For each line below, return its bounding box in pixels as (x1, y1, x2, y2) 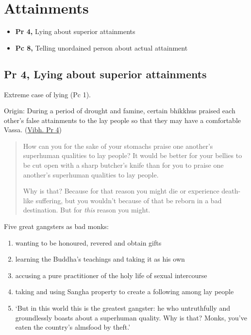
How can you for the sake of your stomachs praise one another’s (23, 141, 213, 151)
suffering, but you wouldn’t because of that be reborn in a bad (35, 195, 222, 205)
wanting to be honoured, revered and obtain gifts (15, 237, 162, 247)
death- (221, 186, 241, 196)
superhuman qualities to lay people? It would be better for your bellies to (23, 150, 242, 160)
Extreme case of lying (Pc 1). (4, 89, 91, 99)
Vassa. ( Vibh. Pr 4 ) (4, 124, 62, 135)
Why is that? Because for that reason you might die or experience (23, 186, 219, 196)
